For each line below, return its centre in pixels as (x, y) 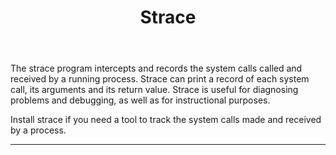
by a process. (38, 130)
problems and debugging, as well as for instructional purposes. (140, 100)
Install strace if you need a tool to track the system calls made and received (166, 120)
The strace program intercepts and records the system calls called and (156, 68)
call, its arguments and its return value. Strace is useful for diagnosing (154, 90)
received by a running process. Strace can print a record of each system (160, 79)
